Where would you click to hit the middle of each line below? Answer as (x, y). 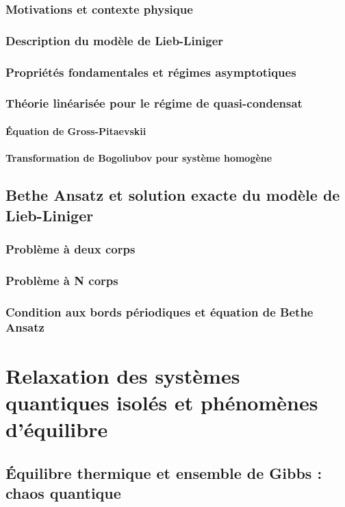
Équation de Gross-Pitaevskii (76, 131)
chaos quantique (63, 492)
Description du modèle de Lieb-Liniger (115, 40)
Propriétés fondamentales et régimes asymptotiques (151, 72)
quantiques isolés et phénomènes (162, 402)
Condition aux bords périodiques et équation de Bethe (159, 311)
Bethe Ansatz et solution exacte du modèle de (173, 195)
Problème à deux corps (71, 248)
